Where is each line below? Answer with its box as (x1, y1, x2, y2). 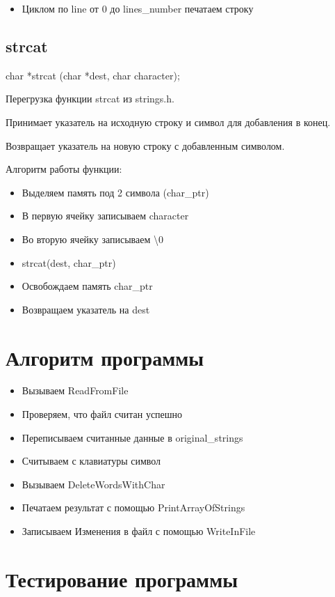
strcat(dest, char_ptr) (22, 255, 116, 270)
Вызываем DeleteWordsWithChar (22, 476, 165, 491)
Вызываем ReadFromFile (22, 383, 129, 398)
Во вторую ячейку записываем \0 (22, 231, 163, 246)
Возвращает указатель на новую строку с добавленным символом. (6, 138, 285, 153)
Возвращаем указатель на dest (22, 302, 150, 316)
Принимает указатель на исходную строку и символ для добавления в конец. (6, 114, 331, 129)
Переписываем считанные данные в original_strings (22, 430, 243, 444)
